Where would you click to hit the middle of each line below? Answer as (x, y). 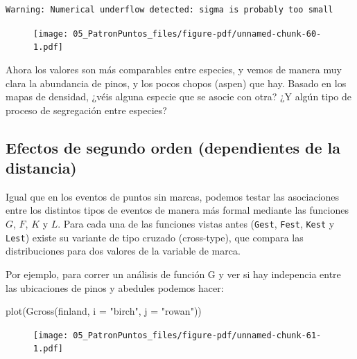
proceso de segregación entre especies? (86, 110)
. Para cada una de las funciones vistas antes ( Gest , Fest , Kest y (196, 224)
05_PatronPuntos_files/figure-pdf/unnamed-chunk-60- (197, 34)
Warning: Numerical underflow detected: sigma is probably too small (169, 10)
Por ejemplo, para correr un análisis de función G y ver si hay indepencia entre (173, 274)
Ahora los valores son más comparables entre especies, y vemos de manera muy (174, 69)
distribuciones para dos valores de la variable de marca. (123, 251)
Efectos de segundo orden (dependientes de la (173, 147)
